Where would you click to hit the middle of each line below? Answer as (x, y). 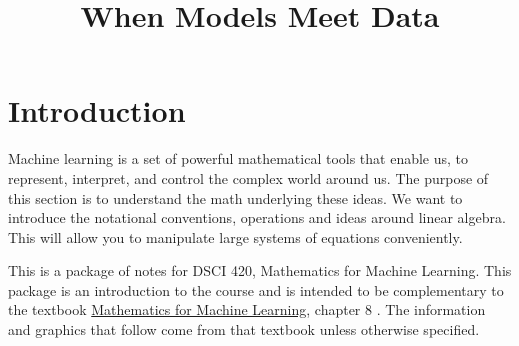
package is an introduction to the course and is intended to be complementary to (256, 289)
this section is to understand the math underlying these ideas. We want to (235, 197)
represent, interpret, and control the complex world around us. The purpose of (248, 177)
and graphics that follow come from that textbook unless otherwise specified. (244, 329)
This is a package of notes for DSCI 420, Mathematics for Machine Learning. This (260, 270)
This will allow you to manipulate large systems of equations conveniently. (235, 236)
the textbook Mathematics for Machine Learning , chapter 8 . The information (247, 309)
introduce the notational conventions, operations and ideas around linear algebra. (257, 217)
